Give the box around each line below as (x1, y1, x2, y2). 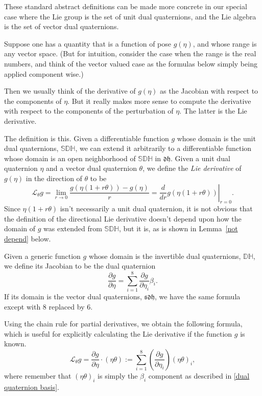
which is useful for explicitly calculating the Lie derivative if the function (4, 328, 232, 339)
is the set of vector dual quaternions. (4, 21, 119, 32)
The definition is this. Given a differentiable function (4, 133, 169, 143)
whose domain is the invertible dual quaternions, (88, 250, 241, 261)
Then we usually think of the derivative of (4, 85, 136, 96)
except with (4, 301, 41, 312)
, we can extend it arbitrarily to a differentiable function (75, 143, 252, 153)
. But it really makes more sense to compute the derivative (67, 95, 251, 106)
